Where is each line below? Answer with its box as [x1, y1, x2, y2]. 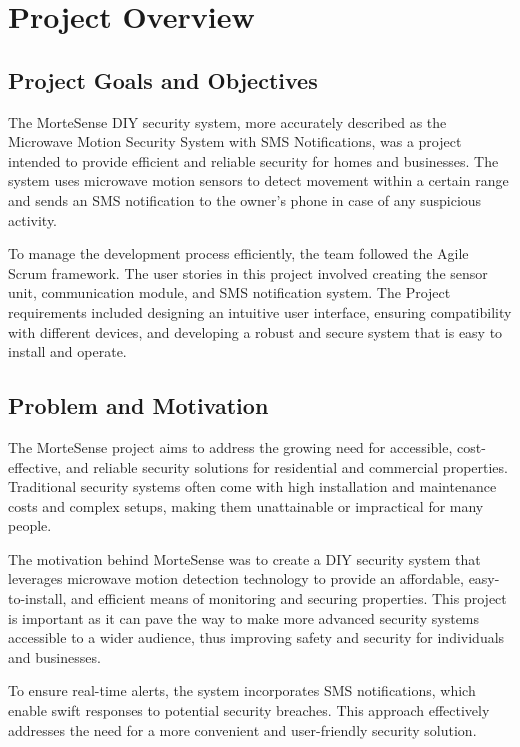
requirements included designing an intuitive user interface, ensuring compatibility [8, 301, 512, 322]
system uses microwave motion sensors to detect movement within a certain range [8, 170, 509, 191]
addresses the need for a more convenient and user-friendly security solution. [8, 719, 477, 740]
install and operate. [8, 341, 127, 362]
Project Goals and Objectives [8, 64, 318, 95]
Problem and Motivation [8, 390, 269, 421]
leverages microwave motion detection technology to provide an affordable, [8, 568, 464, 589]
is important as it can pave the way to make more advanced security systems [8, 607, 480, 628]
